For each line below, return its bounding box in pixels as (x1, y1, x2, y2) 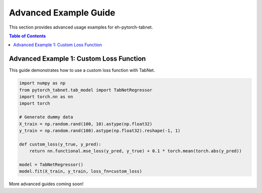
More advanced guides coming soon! (9, 181, 83, 187)
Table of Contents (9, 33, 46, 39)
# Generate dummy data (19, 114, 73, 120)
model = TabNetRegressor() (19, 161, 83, 167)
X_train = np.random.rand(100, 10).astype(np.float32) (19, 121, 152, 127)
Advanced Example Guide (9, 7, 115, 18)
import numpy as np (19, 80, 65, 86)
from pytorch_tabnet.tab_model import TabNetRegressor (19, 87, 152, 93)
